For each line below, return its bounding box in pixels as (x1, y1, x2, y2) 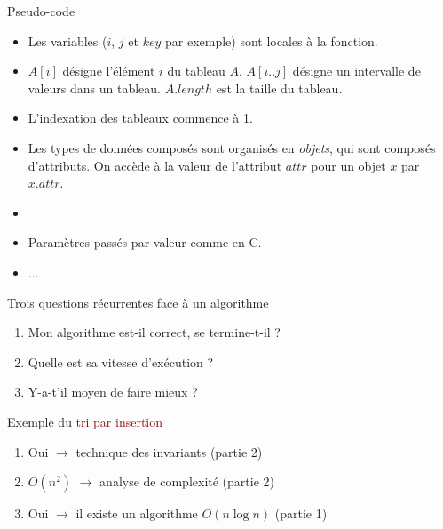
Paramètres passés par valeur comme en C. (28, 233, 262, 252)
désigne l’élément (62, 61, 155, 80)
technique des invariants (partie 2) (75, 442, 263, 461)
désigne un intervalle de (292, 61, 421, 80)
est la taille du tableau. (216, 78, 343, 97)
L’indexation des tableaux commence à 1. (28, 108, 253, 127)
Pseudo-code (7, 2, 75, 20)
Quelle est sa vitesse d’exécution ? (28, 352, 214, 371)
